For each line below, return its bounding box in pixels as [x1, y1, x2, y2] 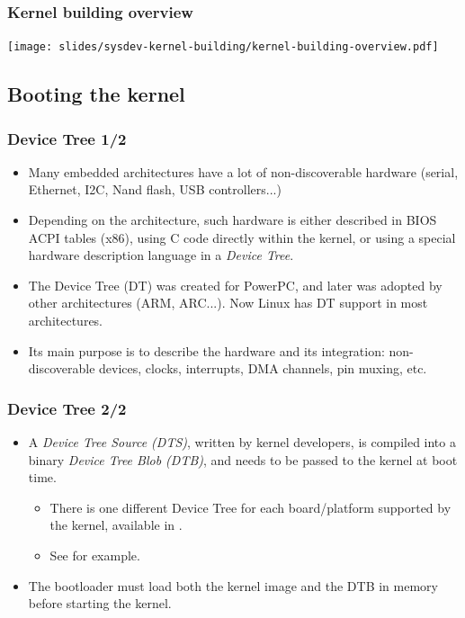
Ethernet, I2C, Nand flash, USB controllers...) [28, 180, 282, 199]
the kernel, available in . [49, 515, 183, 534]
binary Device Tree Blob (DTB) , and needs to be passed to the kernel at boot [28, 450, 458, 469]
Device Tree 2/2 [7, 397, 127, 419]
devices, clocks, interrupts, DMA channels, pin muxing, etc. [99, 359, 427, 378]
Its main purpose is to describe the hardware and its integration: [28, 341, 385, 360]
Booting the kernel [7, 80, 185, 108]
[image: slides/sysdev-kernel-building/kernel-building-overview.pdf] [7, 40, 439, 54]
